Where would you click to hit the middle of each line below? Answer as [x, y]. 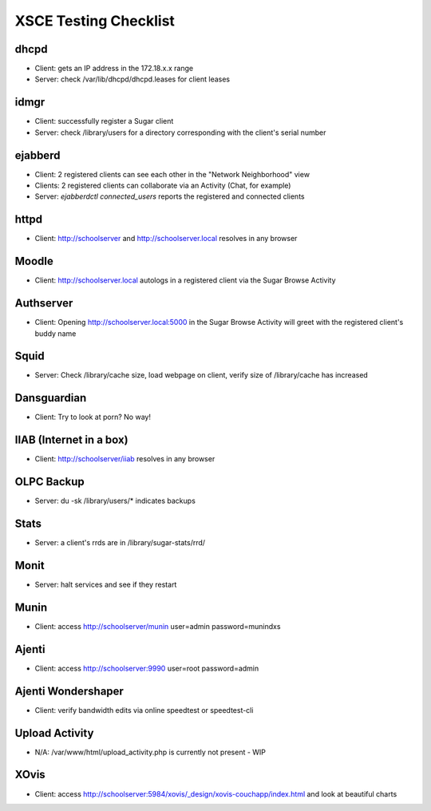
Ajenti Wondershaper [69, 691]
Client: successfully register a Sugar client [104, 121]
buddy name [55, 333]
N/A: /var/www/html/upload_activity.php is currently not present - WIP [150, 752]
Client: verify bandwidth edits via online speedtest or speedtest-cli [144, 710]
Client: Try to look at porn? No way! [93, 417]
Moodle [34, 261]
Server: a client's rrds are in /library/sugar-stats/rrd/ [120, 543]
